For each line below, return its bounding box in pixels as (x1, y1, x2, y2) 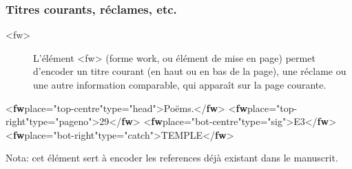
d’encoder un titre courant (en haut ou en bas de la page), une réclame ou (33, 64, 346, 78)
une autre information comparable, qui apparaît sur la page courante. (33, 78, 327, 91)
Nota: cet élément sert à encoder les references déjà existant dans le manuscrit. (6, 150, 338, 165)
